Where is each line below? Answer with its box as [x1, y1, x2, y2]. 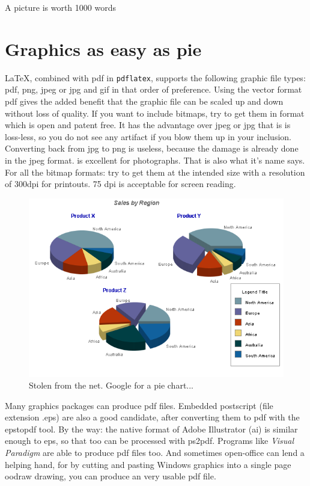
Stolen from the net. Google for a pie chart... [29, 379, 194, 392]
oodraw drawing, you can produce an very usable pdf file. [5, 470, 216, 482]
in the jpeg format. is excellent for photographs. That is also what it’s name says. [5, 153, 305, 166]
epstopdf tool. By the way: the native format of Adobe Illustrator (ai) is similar [5, 422, 298, 435]
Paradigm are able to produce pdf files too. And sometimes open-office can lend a [5, 446, 305, 459]
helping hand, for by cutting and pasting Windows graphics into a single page [5, 458, 291, 470]
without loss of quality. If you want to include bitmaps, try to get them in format [5, 106, 305, 119]
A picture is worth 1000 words [5, 1, 116, 13]
